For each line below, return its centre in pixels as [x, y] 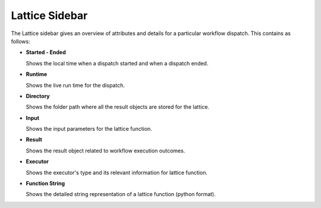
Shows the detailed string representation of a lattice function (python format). [121, 194]
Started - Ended [46, 52]
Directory [38, 96]
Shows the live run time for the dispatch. [75, 85]
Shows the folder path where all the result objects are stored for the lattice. [118, 107]
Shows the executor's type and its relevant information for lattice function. [117, 172]
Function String [45, 184]
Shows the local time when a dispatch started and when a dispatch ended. [117, 63]
